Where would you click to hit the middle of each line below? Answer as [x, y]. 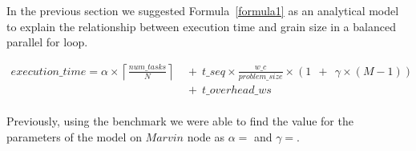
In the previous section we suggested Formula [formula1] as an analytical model [203, 10]
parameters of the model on [74, 136]
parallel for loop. [47, 42]
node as [206, 136]
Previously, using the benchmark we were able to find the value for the [180, 121]
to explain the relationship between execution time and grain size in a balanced [201, 26]
